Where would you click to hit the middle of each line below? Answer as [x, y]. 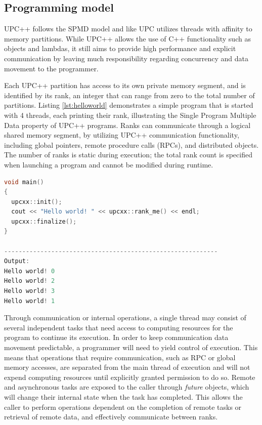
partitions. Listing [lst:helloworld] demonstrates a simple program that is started [129, 105]
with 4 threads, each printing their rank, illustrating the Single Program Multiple [130, 115]
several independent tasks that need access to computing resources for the [119, 327]
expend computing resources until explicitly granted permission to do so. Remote [130, 377]
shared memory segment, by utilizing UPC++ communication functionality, [122, 135]
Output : [17, 261]
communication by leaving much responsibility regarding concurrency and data [126, 58]
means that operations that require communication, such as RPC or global [120, 357]
